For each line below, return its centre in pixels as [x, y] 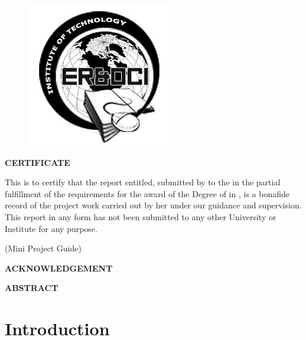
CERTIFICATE [38, 162]
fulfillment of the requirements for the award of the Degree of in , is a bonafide [147, 193]
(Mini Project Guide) [43, 248]
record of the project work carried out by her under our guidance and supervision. [153, 205]
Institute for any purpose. [51, 228]
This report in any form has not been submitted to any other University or [141, 216]
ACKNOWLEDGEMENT [59, 268]
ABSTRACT [32, 288]
